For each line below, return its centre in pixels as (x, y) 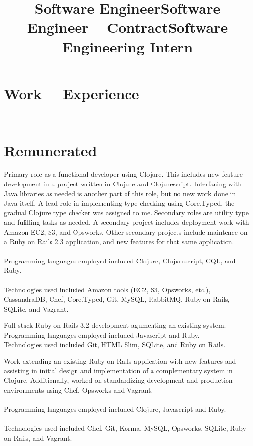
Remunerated (51, 150)
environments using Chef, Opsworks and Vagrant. (78, 389)
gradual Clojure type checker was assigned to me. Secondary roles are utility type (126, 212)
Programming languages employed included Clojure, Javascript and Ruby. (115, 409)
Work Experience (72, 93)
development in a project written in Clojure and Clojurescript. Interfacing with (123, 184)
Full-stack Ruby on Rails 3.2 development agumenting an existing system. (115, 325)
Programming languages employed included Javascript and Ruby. (102, 334)
